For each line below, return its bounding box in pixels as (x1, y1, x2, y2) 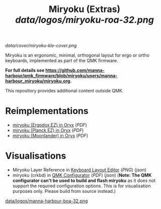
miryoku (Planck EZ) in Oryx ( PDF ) (12, 127, 84, 134)
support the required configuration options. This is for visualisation (12, 183, 151, 189)
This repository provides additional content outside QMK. (5, 88, 124, 94)
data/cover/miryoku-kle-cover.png (5, 43, 77, 49)
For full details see (5, 67, 45, 73)
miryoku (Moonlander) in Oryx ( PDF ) (12, 133, 88, 139)
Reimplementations (5, 106, 89, 117)
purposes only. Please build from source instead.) (12, 188, 116, 194)
